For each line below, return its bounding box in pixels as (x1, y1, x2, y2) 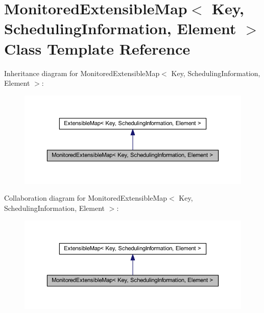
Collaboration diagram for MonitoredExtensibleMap (4, 192, 167, 203)
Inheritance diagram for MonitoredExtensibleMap (4, 67, 160, 78)
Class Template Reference (4, 38, 190, 59)
